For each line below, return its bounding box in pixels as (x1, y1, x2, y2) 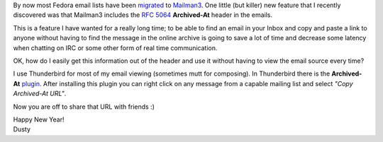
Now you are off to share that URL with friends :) (13, 102, 155, 111)
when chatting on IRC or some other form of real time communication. (13, 43, 218, 52)
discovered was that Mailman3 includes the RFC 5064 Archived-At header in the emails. (13, 11, 273, 19)
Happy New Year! (13, 115, 65, 124)
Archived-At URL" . (13, 89, 67, 98)
